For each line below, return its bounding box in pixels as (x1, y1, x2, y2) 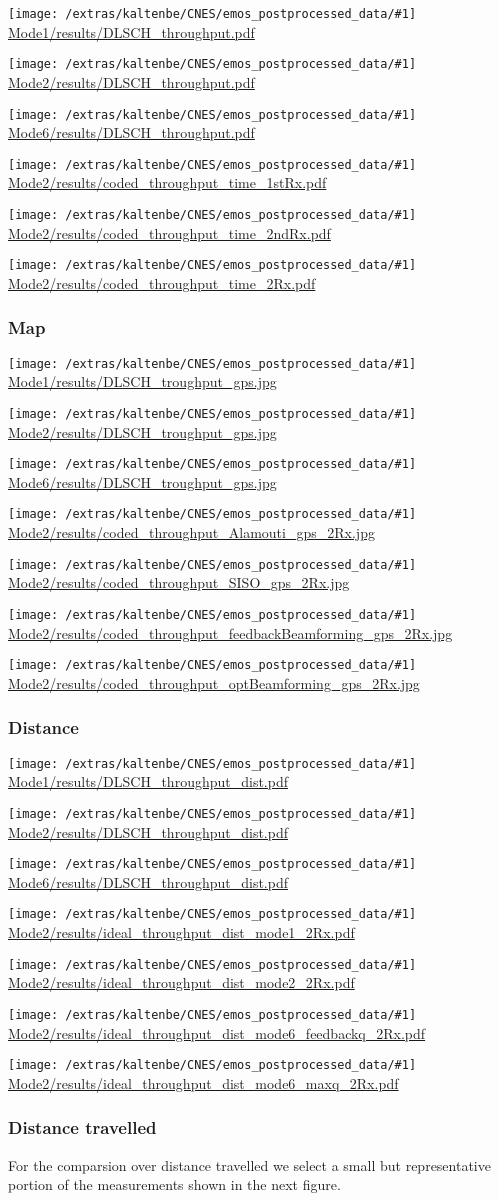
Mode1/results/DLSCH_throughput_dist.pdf (8, 771, 288, 792)
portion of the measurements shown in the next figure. (8, 1174, 341, 1195)
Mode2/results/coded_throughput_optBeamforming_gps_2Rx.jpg (8, 672, 420, 693)
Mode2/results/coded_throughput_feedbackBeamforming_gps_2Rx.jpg (8, 622, 453, 643)
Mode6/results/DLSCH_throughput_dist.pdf (8, 871, 288, 892)
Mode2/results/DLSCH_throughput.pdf (8, 71, 255, 92)
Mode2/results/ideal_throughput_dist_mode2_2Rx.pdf (8, 972, 355, 993)
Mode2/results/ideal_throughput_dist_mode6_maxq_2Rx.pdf (8, 1072, 399, 1093)
